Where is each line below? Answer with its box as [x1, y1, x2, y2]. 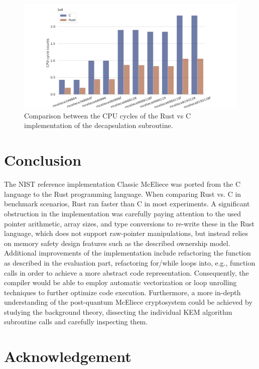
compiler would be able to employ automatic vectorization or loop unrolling [4, 277, 237, 288]
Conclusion [4, 150, 82, 170]
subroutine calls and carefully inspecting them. [4, 316, 148, 327]
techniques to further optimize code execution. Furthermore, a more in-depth [4, 287, 241, 297]
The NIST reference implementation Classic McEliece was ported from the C [4, 179, 241, 189]
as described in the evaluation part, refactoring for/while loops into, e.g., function [4, 257, 255, 268]
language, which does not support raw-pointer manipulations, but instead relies [4, 228, 248, 238]
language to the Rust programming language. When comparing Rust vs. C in [4, 188, 241, 199]
